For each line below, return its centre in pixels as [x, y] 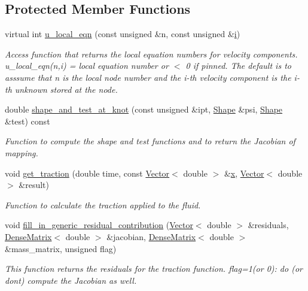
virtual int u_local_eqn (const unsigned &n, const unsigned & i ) [123, 34]
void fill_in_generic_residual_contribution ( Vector [99, 225]
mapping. [22, 152]
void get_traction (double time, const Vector [87, 173]
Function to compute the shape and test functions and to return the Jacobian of [150, 141]
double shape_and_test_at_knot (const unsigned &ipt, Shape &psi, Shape [144, 109]
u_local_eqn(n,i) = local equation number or [87, 66]
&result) [34, 185]
